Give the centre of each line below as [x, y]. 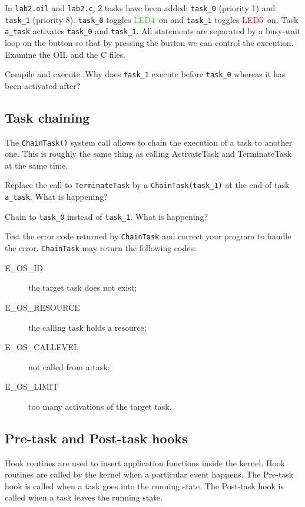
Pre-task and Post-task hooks [96, 438]
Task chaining [47, 117]
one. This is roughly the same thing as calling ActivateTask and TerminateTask [148, 154]
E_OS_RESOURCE [42, 307]
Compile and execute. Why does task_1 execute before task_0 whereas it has [145, 74]
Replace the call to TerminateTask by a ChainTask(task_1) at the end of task [147, 185]
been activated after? [43, 85]
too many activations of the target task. [100, 406]
